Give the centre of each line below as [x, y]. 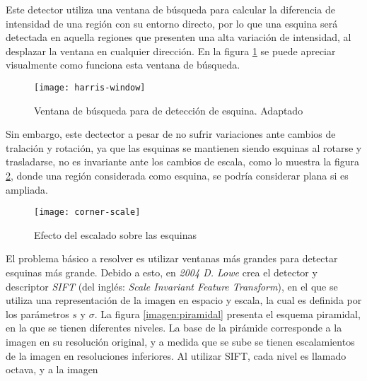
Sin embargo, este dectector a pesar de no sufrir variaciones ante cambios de [171, 134]
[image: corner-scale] [87, 212]
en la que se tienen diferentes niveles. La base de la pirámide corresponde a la [174, 328]
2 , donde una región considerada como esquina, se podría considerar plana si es [177, 175]
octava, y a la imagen [52, 369]
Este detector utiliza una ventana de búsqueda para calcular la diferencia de [171, 9]
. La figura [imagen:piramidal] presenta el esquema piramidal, [227, 313]
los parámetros [37, 313]
